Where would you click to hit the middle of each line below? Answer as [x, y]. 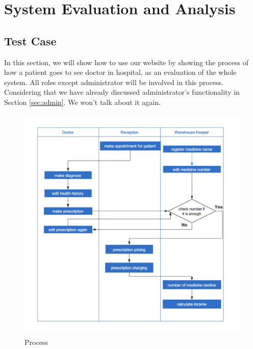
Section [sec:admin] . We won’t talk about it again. [82, 102]
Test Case [30, 41]
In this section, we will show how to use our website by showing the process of [126, 62]
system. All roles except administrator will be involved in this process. [114, 82]
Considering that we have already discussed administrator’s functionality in [122, 92]
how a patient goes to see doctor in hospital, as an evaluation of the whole [120, 72]
